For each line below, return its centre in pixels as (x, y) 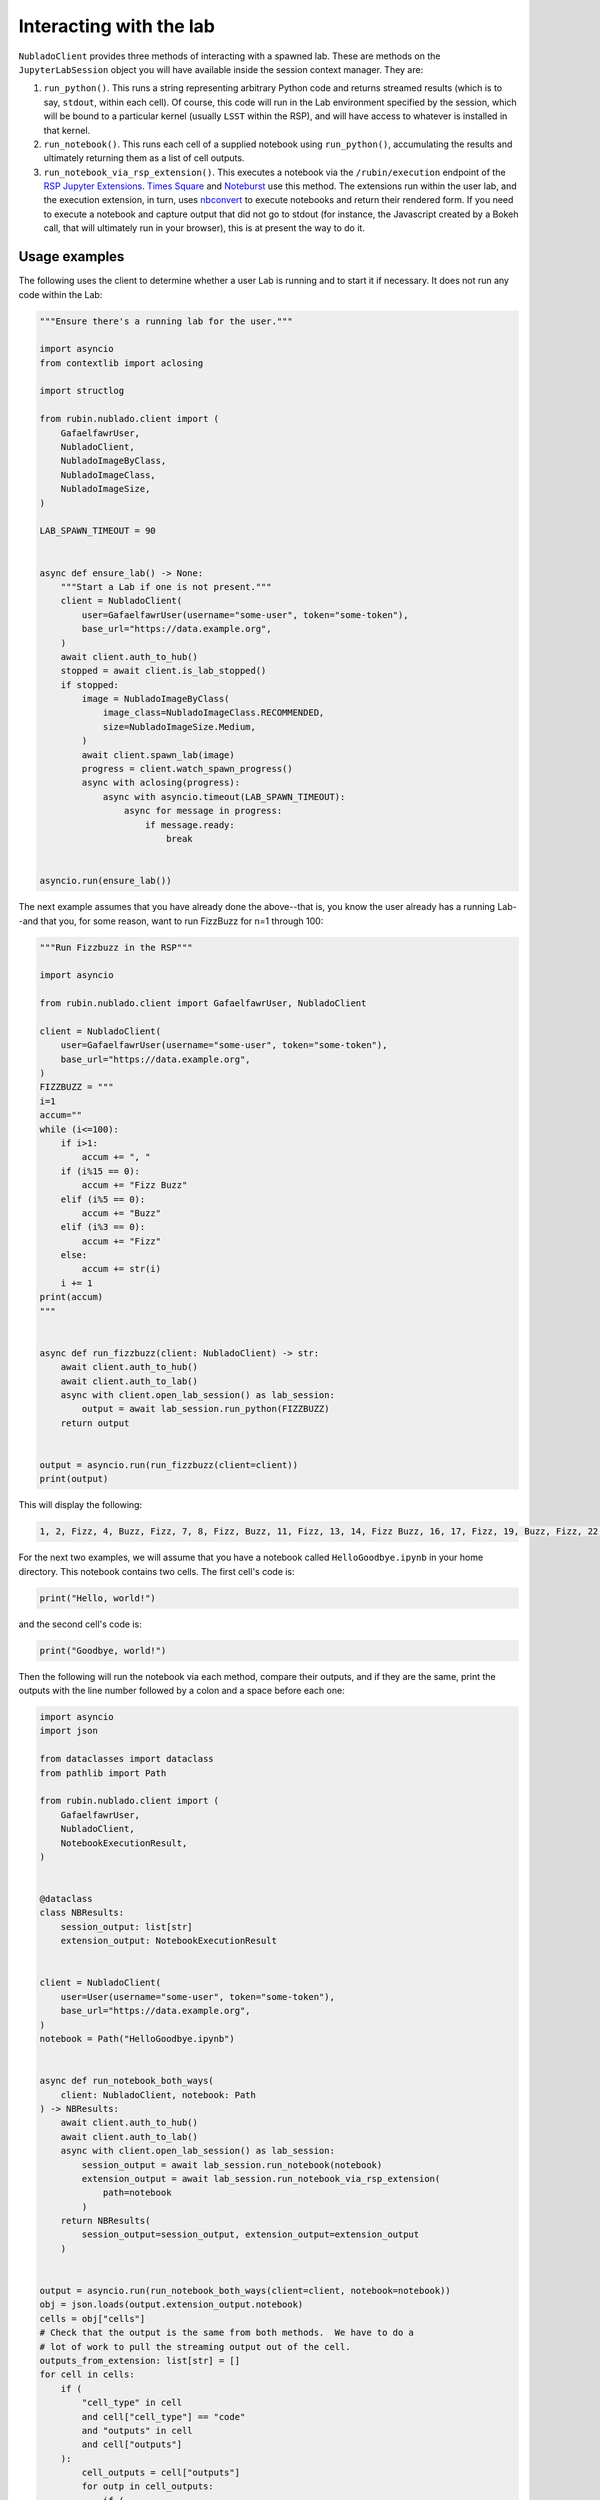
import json (69, 1731)
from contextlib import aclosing (121, 363)
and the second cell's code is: (80, 1624)
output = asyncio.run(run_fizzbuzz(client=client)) (169, 1464)
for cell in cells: (87, 2374)
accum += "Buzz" (121, 1213)
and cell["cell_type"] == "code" (163, 2416)
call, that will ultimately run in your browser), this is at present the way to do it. (204, 228)
